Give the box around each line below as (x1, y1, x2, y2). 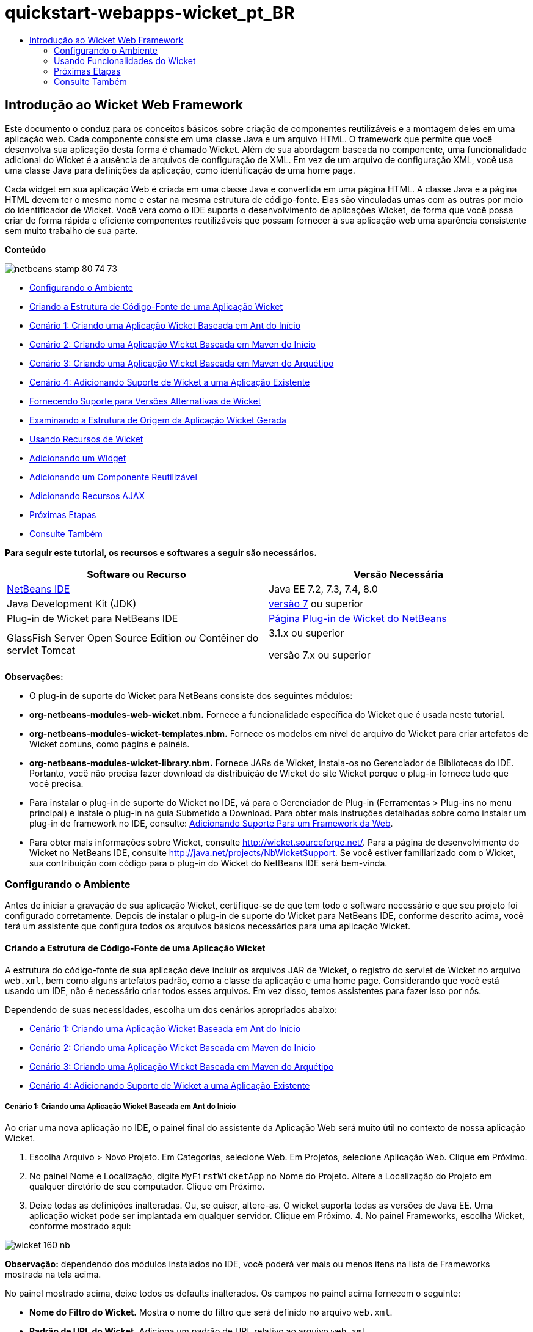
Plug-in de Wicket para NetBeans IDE (7, 612, 178, 624)
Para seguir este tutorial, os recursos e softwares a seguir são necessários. (5, 547, 317, 558)
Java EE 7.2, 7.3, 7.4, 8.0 (269, 582, 378, 595)
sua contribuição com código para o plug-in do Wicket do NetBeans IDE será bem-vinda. (29, 857, 388, 868)
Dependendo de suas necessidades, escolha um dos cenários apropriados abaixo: (5, 1004, 337, 1015)
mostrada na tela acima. (5, 1269, 101, 1280)
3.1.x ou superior (269, 626, 344, 639)
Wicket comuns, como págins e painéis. (29, 738, 190, 749)
